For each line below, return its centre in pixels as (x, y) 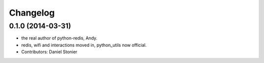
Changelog (32, 13)
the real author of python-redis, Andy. (59, 38)
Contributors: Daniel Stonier (49, 52)
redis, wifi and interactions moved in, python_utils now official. (84, 45)
